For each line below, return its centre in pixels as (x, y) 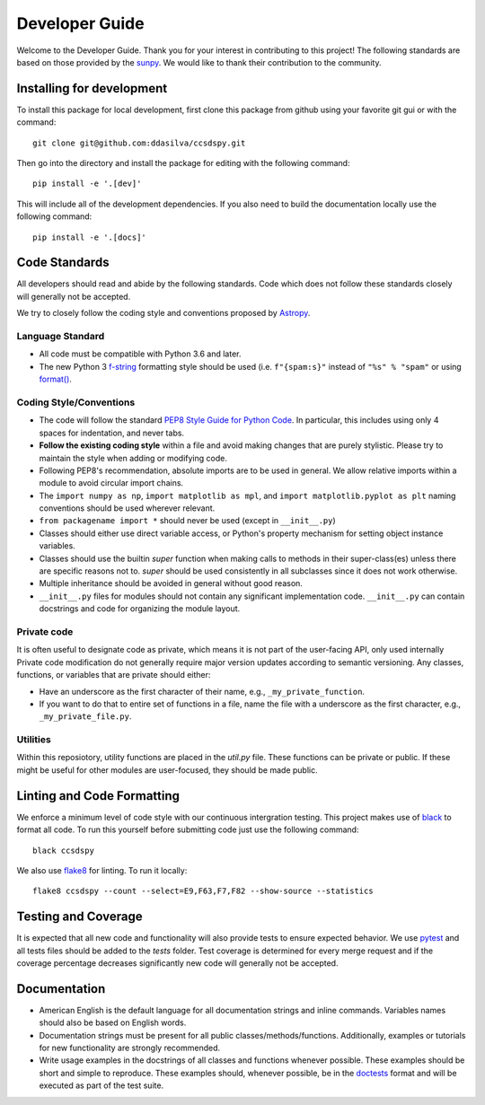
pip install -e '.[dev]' (87, 184)
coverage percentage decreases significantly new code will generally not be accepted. (177, 963)
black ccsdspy (63, 850)
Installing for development (92, 88)
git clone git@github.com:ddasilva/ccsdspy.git (139, 143)
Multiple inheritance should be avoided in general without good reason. (171, 583)
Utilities (34, 740)
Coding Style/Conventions (76, 402)
